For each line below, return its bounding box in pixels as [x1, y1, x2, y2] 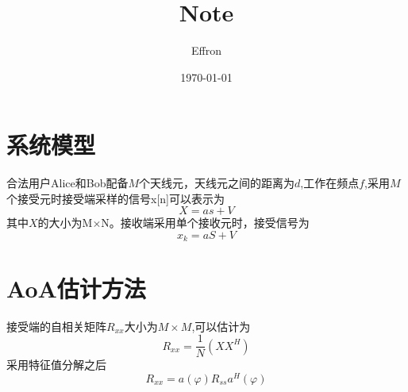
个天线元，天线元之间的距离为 [139, 175, 295, 191]
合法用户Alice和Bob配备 [6, 175, 129, 191]
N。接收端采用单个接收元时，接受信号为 [101, 214, 310, 231]
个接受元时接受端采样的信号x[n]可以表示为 [6, 190, 225, 206]
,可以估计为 [191, 317, 251, 334]
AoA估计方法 [6, 271, 146, 304]
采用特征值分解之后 [6, 356, 106, 373]
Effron [191, 42, 221, 59]
